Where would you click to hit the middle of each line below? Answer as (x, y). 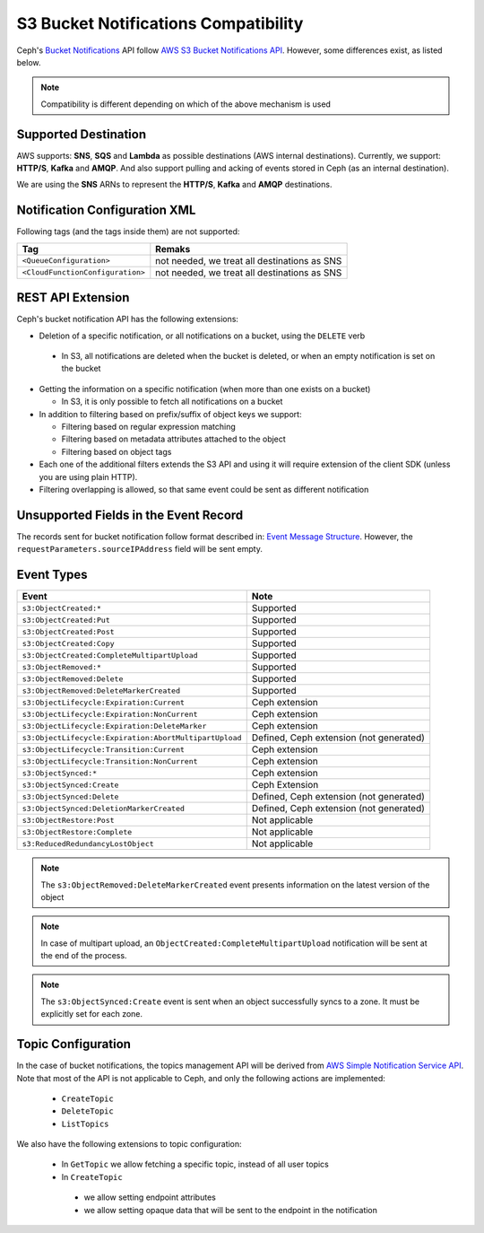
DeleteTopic (87, 1111)
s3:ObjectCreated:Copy (69, 643)
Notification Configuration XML (106, 210)
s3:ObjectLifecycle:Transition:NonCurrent (110, 761)
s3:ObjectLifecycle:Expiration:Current (104, 702)
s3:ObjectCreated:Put (66, 620)
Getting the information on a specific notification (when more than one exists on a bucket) (205, 389)
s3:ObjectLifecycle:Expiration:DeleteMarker (114, 726)
